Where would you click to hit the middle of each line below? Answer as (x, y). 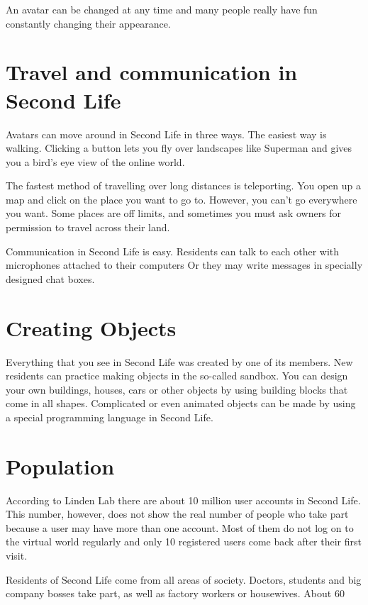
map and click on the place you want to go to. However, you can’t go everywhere (182, 199)
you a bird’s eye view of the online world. (95, 161)
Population (60, 466)
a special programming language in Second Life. (110, 417)
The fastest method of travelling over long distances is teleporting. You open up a (184, 185)
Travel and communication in (152, 72)
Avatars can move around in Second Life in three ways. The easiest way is (166, 134)
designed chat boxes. (50, 278)
